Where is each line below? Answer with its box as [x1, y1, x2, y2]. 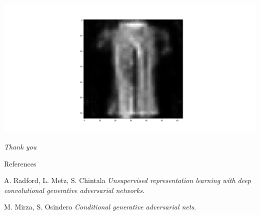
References [4, 158, 36, 168]
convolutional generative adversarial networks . [4, 184, 144, 195]
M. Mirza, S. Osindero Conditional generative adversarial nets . [4, 201, 196, 212]
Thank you [4, 141, 37, 151]
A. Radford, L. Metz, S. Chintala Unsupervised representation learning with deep [4, 175, 251, 185]
